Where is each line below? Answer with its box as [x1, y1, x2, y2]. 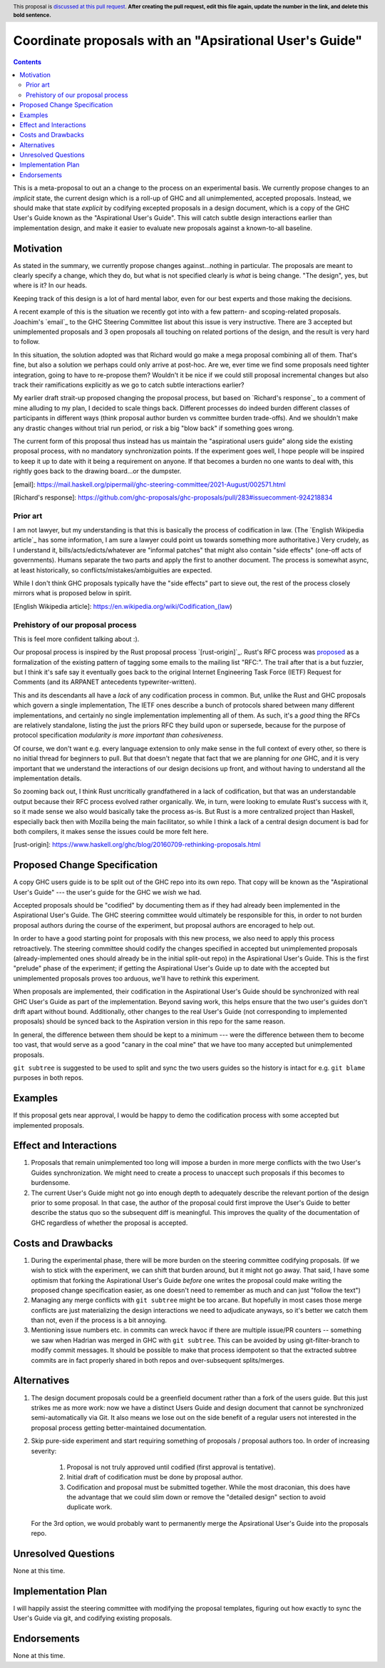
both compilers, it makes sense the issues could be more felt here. [13, 827, 209, 835]
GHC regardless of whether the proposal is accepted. [31, 1218, 188, 1227]
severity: [31, 1446, 57, 1455]
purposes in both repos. [13, 1073, 84, 1082]
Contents [13, 57, 42, 66]
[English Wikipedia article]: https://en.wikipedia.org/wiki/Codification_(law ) [13, 602, 232, 610]
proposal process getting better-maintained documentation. [31, 1423, 207, 1432]
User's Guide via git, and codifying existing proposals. [13, 1614, 173, 1622]
